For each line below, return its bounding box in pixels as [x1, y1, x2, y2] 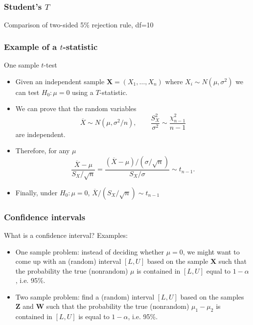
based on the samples [180, 291, 244, 302]
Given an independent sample [15, 76, 105, 86]
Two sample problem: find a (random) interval [15, 291, 155, 302]
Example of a [4, 40, 57, 52]
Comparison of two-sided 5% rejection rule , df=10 [4, 20, 154, 30]
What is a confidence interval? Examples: [4, 230, 128, 240]
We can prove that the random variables [15, 103, 137, 114]
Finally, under [15, 187, 58, 197]
